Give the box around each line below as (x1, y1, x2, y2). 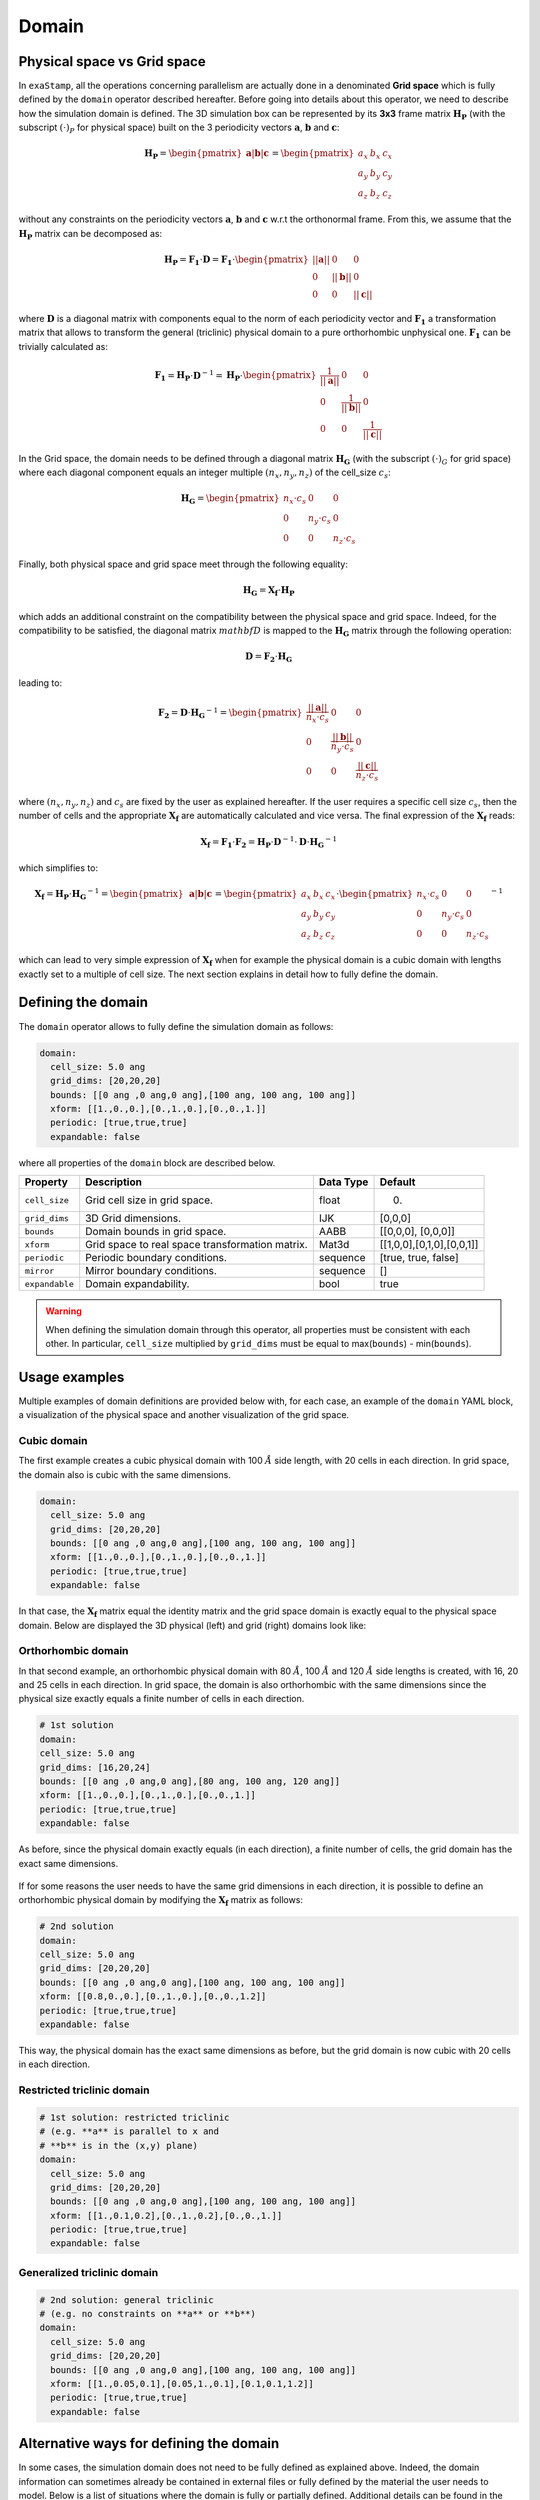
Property (24, 1175, 69, 1189)
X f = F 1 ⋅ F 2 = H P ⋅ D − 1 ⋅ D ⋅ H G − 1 (200, 834, 338, 850)
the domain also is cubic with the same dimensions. (18, 1468, 232, 1480)
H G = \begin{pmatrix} (180, 493, 280, 506)
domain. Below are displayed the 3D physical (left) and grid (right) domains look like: (18, 1619, 367, 1631)
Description (85, 1175, 142, 1189)
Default (379, 1175, 416, 1189)
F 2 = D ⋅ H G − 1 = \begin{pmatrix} (158, 705, 303, 721)
